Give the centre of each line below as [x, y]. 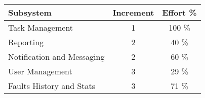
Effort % [179, 12]
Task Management [41, 27]
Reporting [26, 42]
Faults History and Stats [52, 86]
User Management [40, 71]
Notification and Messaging [56, 57]
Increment [133, 12]
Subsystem [30, 12]
